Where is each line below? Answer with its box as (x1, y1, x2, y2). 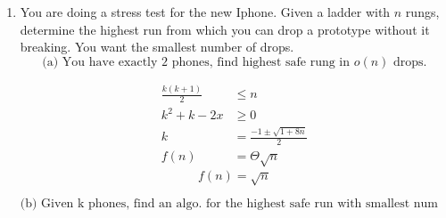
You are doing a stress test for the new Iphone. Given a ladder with (20, 3, 391, 20)
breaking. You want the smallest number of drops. (20, 37, 294, 56)
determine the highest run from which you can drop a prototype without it (20, 20, 430, 38)
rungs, (405, 3, 440, 20)
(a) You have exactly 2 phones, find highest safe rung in (42, 55, 351, 69)
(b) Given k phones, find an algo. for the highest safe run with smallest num (20, 198, 439, 211)
